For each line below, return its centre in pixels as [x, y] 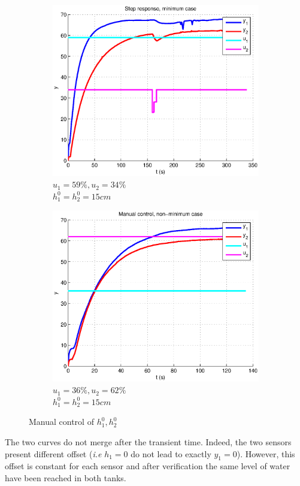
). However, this [266, 453]
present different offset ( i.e [53, 453]
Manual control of [61, 422]
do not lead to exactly [171, 453]
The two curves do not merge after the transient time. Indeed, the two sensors [148, 441]
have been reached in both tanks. [66, 477]
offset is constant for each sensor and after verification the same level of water [148, 466]
